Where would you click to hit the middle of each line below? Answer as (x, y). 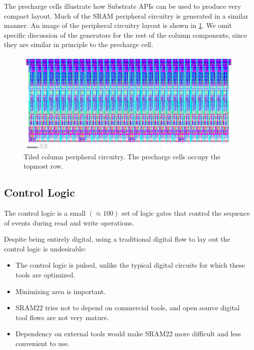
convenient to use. (42, 343)
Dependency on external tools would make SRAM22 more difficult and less (128, 334)
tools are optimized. (45, 274)
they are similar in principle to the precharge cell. (79, 44)
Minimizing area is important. (61, 291)
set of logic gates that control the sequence (186, 213)
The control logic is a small (45, 213)
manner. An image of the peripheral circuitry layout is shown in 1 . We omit (118, 25)
